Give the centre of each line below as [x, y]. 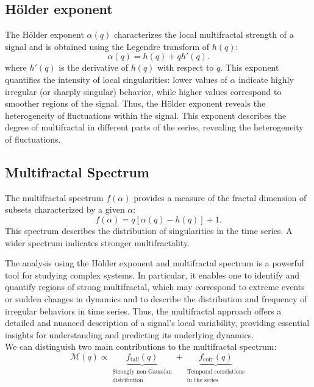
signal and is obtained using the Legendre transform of [107, 46]
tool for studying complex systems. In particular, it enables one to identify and [152, 275]
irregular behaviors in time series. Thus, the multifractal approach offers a [143, 311]
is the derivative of [93, 67]
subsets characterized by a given [65, 209]
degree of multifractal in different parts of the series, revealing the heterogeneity [154, 127]
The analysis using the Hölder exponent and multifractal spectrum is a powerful [155, 263]
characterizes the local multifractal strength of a [204, 34]
